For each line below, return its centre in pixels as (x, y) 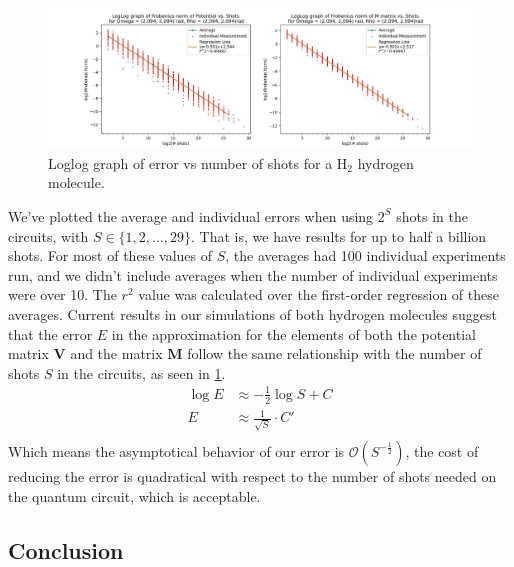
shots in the (432, 215)
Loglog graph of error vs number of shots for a (190, 162)
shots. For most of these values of (110, 255)
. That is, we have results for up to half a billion (339, 235)
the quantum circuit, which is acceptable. (134, 495)
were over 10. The (62, 294)
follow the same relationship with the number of (334, 353)
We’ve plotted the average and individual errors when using (191, 215)
